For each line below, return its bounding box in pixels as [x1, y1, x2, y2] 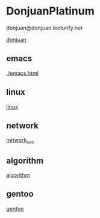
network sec [6, 136, 34, 146]
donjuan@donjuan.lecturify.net [6, 24, 83, 31]
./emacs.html [6, 69, 39, 77]
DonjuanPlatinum [6, 4, 95, 18]
